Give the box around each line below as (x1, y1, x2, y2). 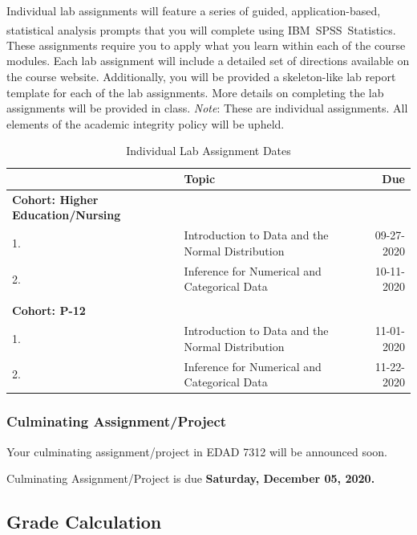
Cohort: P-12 (12, 302, 86, 319)
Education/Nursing (12, 206, 121, 223)
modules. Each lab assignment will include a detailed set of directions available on (6, 52, 410, 69)
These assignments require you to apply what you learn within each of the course (6, 36, 406, 53)
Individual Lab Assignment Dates (126, 142, 291, 159)
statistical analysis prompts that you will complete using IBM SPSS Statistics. (6, 21, 396, 38)
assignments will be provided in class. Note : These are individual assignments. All (6, 100, 408, 116)
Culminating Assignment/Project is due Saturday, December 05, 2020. (6, 470, 375, 487)
